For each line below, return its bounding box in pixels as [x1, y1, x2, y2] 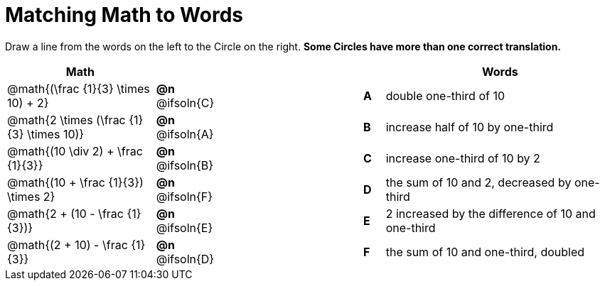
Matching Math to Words [5, 3, 243, 27]
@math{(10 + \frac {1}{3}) [7, 175, 144, 189]
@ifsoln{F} [156, 189, 213, 204]
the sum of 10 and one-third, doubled [385, 244, 585, 259]
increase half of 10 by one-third [385, 119, 554, 134]
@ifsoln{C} [156, 95, 215, 110]
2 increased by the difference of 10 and [385, 206, 596, 221]
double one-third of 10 [385, 88, 505, 103]
